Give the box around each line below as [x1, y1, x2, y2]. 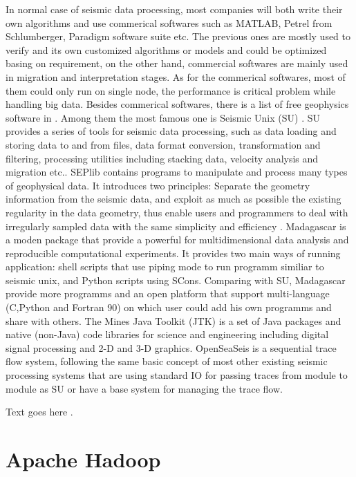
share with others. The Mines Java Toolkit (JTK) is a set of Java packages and [6, 313, 341, 328]
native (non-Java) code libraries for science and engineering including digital [6, 327, 329, 342]
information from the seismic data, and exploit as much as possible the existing [6, 191, 341, 206]
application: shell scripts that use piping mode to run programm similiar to [6, 259, 324, 274]
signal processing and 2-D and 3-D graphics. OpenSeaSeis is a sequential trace [6, 340, 337, 355]
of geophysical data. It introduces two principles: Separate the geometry [6, 178, 310, 192]
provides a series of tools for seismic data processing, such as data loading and [6, 124, 337, 138]
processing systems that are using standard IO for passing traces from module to [6, 368, 348, 382]
